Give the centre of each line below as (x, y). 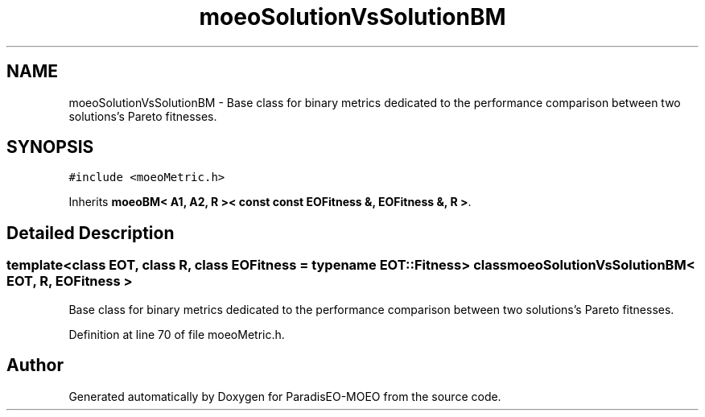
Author (35, 365)
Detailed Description (91, 233)
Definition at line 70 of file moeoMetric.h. (177, 334)
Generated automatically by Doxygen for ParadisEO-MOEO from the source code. (285, 396)
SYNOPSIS (50, 147)
